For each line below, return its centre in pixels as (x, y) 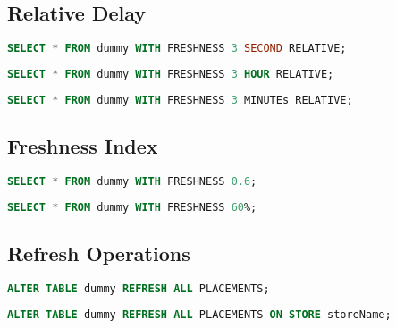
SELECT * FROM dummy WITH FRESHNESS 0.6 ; (132, 182)
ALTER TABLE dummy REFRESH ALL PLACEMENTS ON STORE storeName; (199, 314)
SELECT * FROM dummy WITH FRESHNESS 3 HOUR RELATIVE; (171, 75)
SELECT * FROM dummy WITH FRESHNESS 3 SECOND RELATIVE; (177, 49)
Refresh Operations (99, 253)
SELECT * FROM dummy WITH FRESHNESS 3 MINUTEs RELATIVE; (180, 100)
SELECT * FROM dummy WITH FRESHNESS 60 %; (132, 207)
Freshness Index (83, 146)
